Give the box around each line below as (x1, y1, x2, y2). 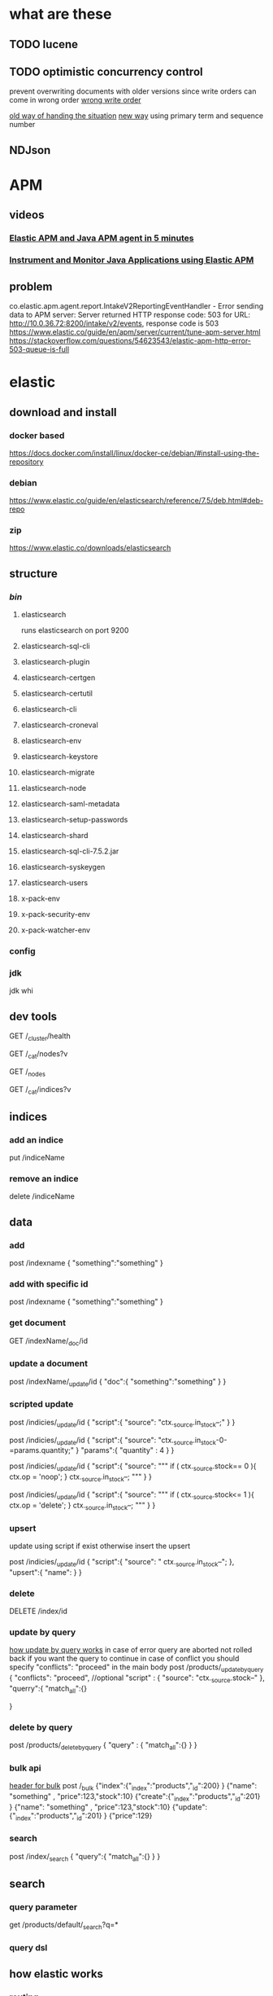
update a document (9, 1358, 89, 1369)
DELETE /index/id (9, 1606, 68, 1617)
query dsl (9, 1941, 48, 1953)
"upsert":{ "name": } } (9, 1567, 82, 1577)
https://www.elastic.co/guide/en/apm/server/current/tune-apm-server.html (9, 327, 261, 337)
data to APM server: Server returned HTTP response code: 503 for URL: (9, 310, 251, 320)
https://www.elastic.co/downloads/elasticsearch (9, 543, 171, 553)
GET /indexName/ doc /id (9, 1336, 89, 1348)
